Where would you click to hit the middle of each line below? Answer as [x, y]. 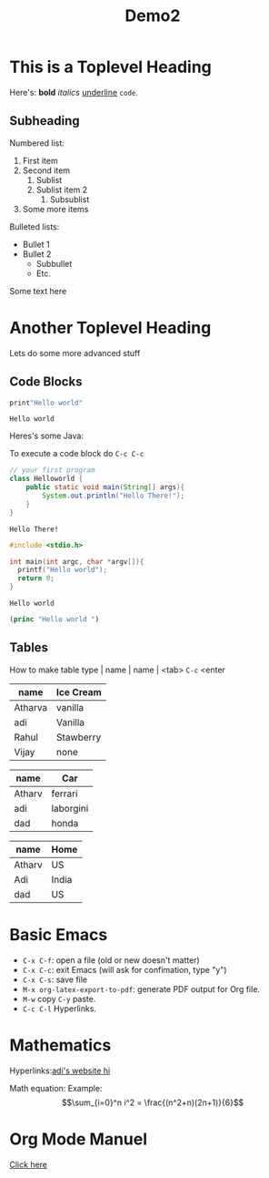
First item [40, 160]
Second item [46, 170]
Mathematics [60, 1045]
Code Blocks [46, 382]
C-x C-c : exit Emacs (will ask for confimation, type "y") [125, 969]
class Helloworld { [46, 479]
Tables [29, 648]
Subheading [45, 121]
